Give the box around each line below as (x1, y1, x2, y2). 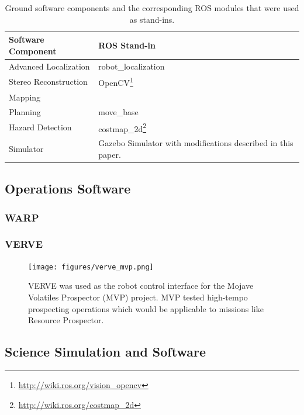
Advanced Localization (9, 60, 90, 72)
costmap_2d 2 (98, 120, 147, 134)
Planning (9, 105, 41, 117)
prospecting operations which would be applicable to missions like (28, 302, 264, 314)
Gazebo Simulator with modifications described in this (98, 137, 293, 149)
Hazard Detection (9, 121, 72, 133)
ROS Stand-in (98, 39, 156, 51)
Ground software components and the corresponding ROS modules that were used (5, 2, 299, 13)
